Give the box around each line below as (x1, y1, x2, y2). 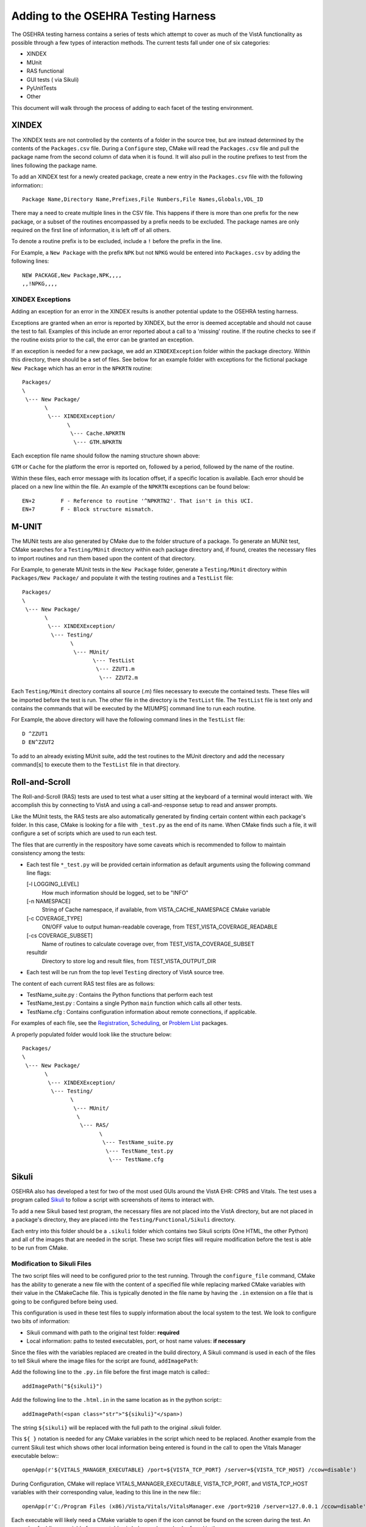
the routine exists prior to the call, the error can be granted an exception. (11, 336, 195, 343)
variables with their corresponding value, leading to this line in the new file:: (11, 1489, 201, 1496)
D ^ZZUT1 (22, 730, 48, 737)
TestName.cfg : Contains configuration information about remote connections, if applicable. (26, 1008, 257, 1015)
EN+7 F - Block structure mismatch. (22, 506, 154, 512)
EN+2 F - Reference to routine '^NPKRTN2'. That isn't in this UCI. (22, 497, 254, 504)
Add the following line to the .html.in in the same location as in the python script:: (11, 1396, 222, 1404)
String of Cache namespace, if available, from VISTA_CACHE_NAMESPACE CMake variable (41, 906, 271, 913)
